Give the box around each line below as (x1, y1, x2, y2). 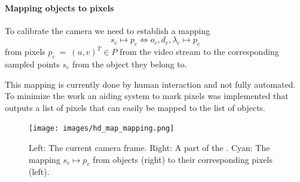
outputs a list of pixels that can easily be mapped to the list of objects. (5, 101, 266, 113)
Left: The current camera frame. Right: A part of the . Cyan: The (29, 141, 270, 154)
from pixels (5, 45, 45, 58)
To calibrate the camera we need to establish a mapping (5, 24, 210, 36)
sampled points (5, 57, 60, 70)
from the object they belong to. (72, 57, 187, 70)
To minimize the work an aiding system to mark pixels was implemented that (5, 90, 289, 102)
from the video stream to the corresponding (120, 45, 279, 58)
